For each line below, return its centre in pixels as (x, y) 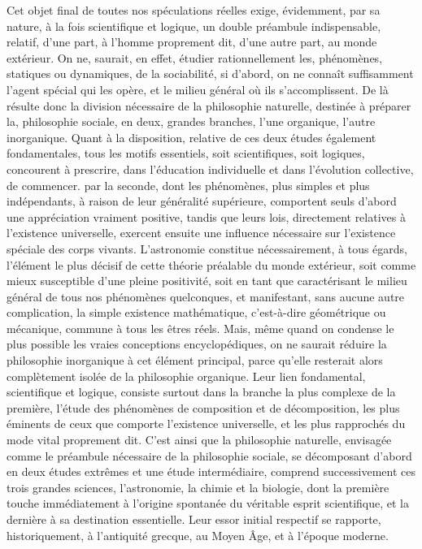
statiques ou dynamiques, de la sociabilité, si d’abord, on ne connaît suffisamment (210, 73)
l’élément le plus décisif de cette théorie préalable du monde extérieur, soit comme (211, 264)
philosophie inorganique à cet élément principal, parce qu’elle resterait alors (195, 360)
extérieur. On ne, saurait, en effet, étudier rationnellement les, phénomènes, (195, 57)
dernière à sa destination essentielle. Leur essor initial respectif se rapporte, (194, 519)
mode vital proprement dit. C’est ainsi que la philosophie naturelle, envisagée (199, 440)
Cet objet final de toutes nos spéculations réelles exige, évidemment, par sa (194, 10)
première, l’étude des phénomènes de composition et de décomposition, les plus (203, 407)
